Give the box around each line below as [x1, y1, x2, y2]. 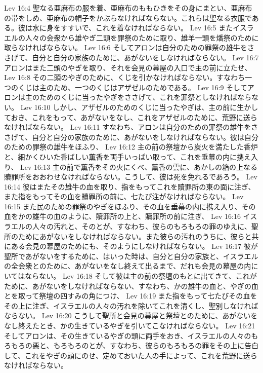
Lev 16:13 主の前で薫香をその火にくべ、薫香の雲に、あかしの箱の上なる [20, 161, 257, 172]
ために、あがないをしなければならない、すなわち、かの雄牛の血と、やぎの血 [4, 280, 259, 291]
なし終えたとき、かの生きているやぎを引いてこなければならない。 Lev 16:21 [4, 320, 255, 330]
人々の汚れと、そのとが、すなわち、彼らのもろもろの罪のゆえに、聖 [32, 221, 258, 232]
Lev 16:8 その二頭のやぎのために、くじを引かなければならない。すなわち [4, 72, 245, 83]
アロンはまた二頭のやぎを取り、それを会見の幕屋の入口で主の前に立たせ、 [4, 62, 252, 72]
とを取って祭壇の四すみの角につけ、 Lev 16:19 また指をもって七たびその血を [4, 290, 257, 301]
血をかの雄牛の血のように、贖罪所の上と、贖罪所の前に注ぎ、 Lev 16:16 [4, 211, 241, 221]
